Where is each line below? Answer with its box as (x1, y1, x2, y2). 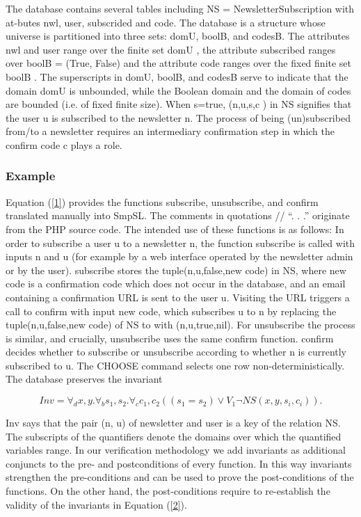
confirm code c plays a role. (6, 137, 122, 152)
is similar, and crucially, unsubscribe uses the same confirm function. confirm (6, 331, 334, 345)
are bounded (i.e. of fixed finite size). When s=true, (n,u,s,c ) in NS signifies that (6, 97, 352, 111)
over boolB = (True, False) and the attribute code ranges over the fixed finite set (6, 56, 352, 70)
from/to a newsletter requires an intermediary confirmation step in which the (6, 124, 335, 138)
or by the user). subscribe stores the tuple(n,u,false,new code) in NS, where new (6, 262, 346, 277)
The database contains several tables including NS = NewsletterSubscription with (6, 1, 355, 15)
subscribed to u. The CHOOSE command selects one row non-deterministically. (6, 358, 345, 372)
